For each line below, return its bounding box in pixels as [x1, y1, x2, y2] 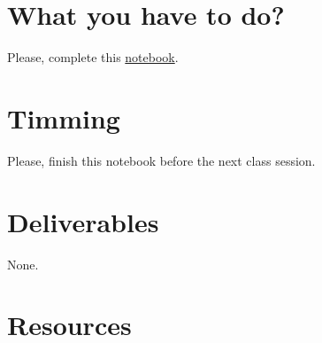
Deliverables [7, 203, 159, 239]
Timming [7, 99, 120, 136]
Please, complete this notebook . [7, 48, 179, 66]
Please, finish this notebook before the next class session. [7, 151, 316, 169]
